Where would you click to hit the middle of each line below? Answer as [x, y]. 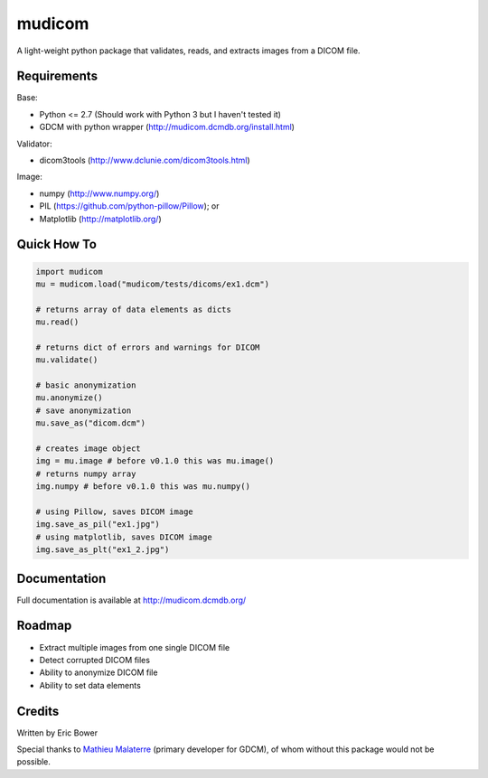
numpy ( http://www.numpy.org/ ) [99, 193]
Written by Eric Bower [57, 733]
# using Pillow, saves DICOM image [114, 512]
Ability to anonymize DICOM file [99, 672]
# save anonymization [84, 410]
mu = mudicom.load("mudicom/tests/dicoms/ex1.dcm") [153, 284]
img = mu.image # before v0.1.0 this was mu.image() [155, 461]
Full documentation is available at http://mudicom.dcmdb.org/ [131, 600]
